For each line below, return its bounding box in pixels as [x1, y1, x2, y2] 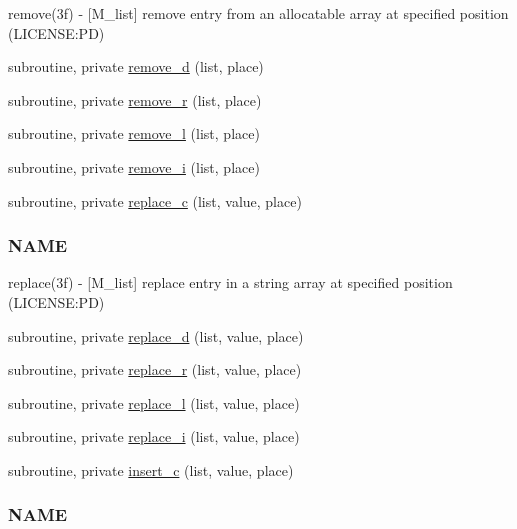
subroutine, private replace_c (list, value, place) [8, 190, 302, 211]
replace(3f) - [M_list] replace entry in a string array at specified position [8, 272, 453, 293]
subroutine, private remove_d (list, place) [8, 56, 264, 77]
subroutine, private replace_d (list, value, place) [8, 325, 304, 346]
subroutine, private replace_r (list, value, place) [8, 359, 302, 380]
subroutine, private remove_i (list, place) [8, 156, 260, 177]
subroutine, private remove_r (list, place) [8, 89, 262, 110]
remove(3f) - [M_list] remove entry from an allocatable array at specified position [8, 3, 509, 23]
